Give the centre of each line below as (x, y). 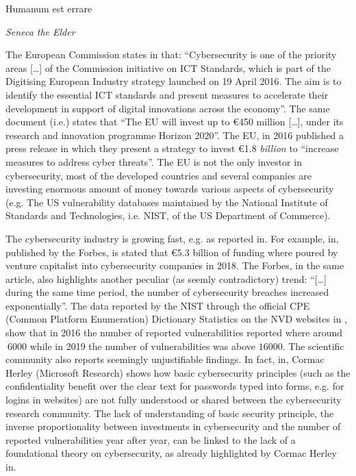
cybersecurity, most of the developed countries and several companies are (158, 175)
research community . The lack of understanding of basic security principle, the (170, 413)
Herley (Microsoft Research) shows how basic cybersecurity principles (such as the (178, 372)
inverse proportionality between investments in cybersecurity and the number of (173, 426)
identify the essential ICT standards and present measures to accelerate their (167, 94)
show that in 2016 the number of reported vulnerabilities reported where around (174, 333)
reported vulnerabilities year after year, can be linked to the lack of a (151, 439)
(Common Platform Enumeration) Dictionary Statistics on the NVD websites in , (177, 319)
